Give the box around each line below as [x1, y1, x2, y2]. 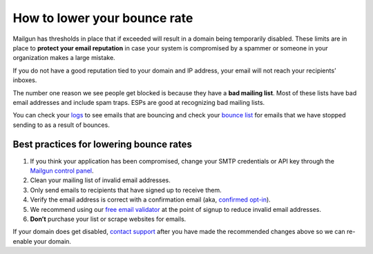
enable [12, 237, 32, 245]
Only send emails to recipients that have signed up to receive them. [30, 186, 222, 194]
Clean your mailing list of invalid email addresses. [30, 176, 171, 184]
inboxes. [12, 76, 37, 84]
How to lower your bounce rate [12, 10, 193, 26]
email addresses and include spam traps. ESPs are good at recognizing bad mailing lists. [12, 98, 265, 106]
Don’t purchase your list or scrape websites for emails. [30, 215, 186, 223]
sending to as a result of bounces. [12, 121, 110, 129]
